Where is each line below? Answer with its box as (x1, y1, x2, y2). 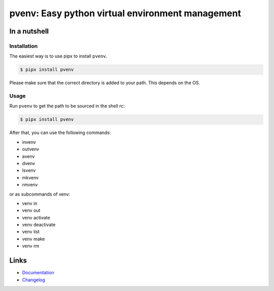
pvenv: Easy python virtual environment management (9, 8, 241, 19)
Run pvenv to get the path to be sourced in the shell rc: (9, 103, 125, 109)
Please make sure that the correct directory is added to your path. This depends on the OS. (9, 80, 200, 86)
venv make (22, 236, 45, 242)
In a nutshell (9, 27, 49, 36)
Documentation (22, 270, 54, 276)
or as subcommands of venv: (9, 191, 71, 197)
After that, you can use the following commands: (9, 130, 111, 136)
